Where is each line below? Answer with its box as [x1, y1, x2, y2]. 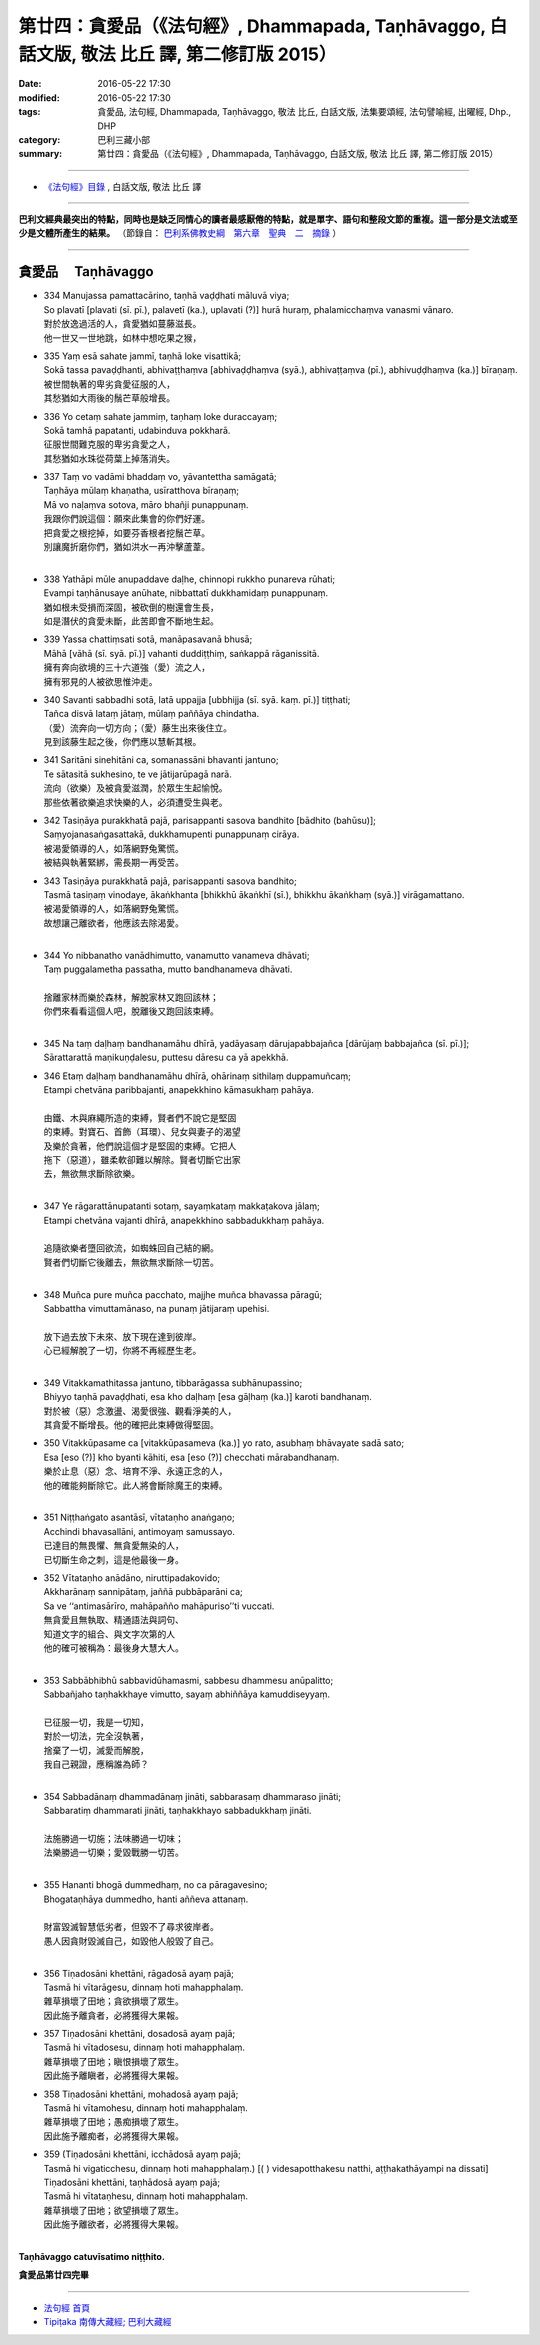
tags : [18, 106, 41, 118]
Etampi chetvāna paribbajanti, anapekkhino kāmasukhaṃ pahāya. [43, 1084, 315, 1096]
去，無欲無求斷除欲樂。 [43, 1168, 140, 1180]
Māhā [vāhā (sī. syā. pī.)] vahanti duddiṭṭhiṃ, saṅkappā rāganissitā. [43, 647, 320, 659]
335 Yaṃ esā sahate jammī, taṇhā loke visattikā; [43, 350, 242, 362]
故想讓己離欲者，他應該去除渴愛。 [43, 916, 184, 929]
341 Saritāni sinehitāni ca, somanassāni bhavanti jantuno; [43, 754, 279, 766]
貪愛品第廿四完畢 [18, 2269, 89, 2281]
